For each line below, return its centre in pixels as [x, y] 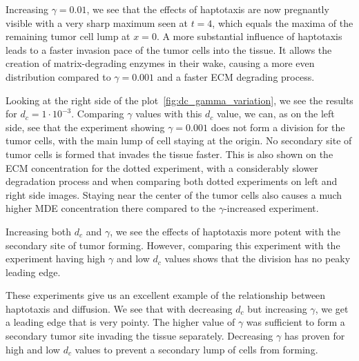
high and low [33, 349]
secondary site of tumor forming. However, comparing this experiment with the [173, 245]
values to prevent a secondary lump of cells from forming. [196, 349]
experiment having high [56, 258]
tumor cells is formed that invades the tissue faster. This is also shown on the [169, 154]
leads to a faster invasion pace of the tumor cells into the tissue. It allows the [169, 49]
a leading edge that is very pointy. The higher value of [120, 322]
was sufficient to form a [295, 322]
